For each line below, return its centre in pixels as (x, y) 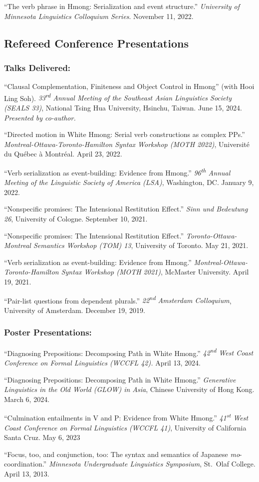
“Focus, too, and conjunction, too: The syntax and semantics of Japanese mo (122, 454)
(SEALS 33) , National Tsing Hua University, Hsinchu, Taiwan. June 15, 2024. (123, 108)
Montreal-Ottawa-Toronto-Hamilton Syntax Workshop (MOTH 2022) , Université (127, 144)
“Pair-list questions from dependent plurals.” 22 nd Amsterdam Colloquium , (118, 299)
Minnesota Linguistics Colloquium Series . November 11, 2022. (99, 16)
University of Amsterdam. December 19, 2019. (75, 310)
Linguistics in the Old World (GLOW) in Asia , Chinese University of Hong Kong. (129, 389)
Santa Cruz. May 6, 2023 (42, 437)
